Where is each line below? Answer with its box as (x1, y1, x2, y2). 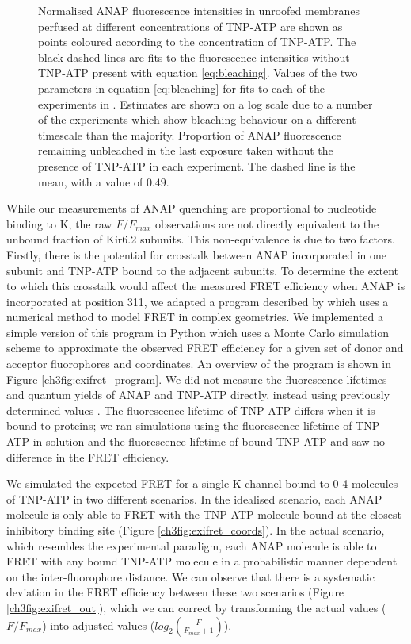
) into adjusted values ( (42, 616, 155, 633)
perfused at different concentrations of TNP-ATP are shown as (38, 17, 343, 34)
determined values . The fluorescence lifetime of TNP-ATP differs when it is (6, 401, 375, 418)
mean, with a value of (38, 173, 143, 190)
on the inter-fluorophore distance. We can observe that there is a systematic (6, 568, 375, 585)
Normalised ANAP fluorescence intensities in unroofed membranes (38, 2, 360, 18)
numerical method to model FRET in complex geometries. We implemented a (6, 309, 383, 325)
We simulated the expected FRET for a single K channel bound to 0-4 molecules (6, 475, 398, 492)
